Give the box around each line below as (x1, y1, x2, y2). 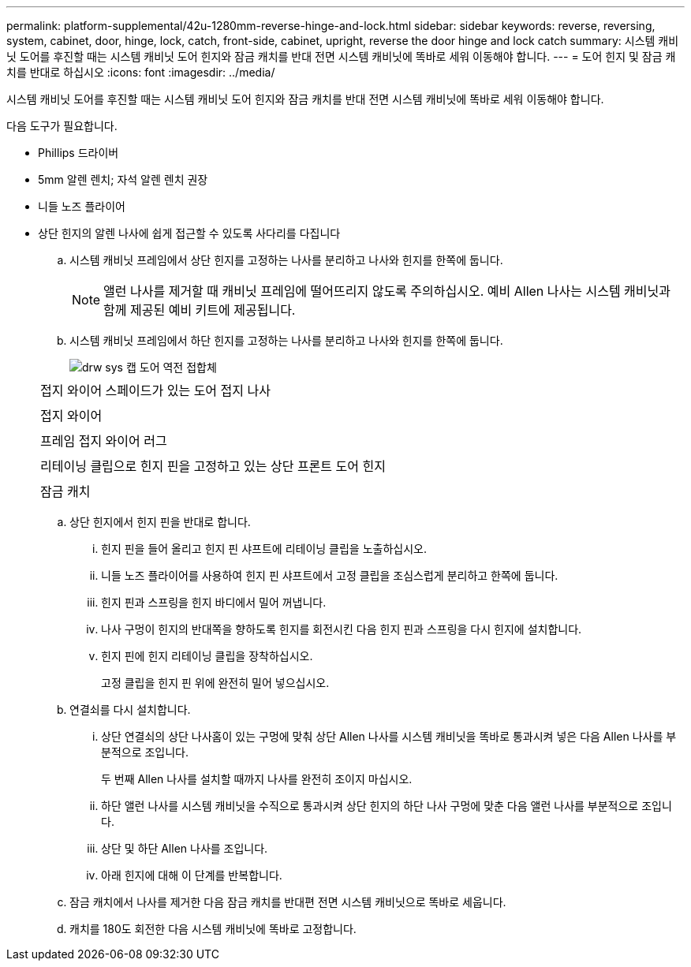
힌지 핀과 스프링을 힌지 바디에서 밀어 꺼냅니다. (101, 596, 327, 609)
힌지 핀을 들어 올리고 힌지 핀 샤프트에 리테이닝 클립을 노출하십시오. (101, 542, 427, 555)
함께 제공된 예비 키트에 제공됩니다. (103, 302, 296, 318)
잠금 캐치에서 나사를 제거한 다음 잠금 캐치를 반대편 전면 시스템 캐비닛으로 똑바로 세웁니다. (69, 895, 506, 909)
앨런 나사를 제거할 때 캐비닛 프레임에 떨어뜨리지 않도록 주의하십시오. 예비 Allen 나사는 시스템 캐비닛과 (103, 283, 670, 299)
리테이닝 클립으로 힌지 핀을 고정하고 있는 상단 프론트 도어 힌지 (40, 458, 386, 474)
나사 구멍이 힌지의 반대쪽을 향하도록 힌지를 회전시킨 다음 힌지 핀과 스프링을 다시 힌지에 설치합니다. (101, 622, 582, 636)
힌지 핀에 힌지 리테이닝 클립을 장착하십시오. (101, 649, 313, 663)
